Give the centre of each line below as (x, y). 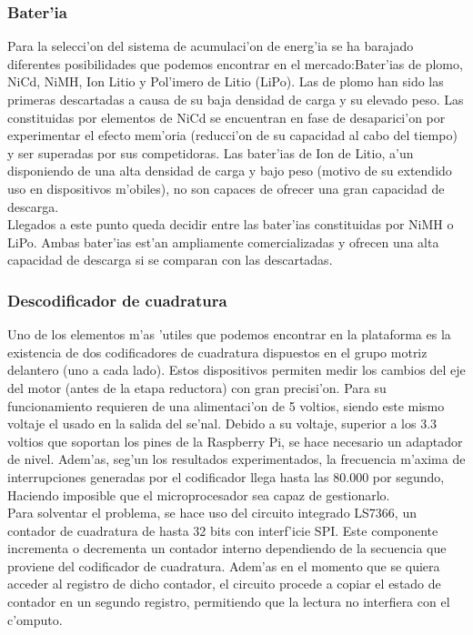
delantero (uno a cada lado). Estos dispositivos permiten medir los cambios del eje (236, 370)
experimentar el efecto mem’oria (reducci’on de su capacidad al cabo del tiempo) (232, 135)
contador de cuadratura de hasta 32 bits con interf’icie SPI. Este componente (223, 530)
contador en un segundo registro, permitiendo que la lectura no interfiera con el (229, 602)
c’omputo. (35, 619)
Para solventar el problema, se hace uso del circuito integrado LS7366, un (212, 513)
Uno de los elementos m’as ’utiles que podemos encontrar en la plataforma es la (229, 334)
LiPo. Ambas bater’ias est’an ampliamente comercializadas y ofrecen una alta (223, 242)
